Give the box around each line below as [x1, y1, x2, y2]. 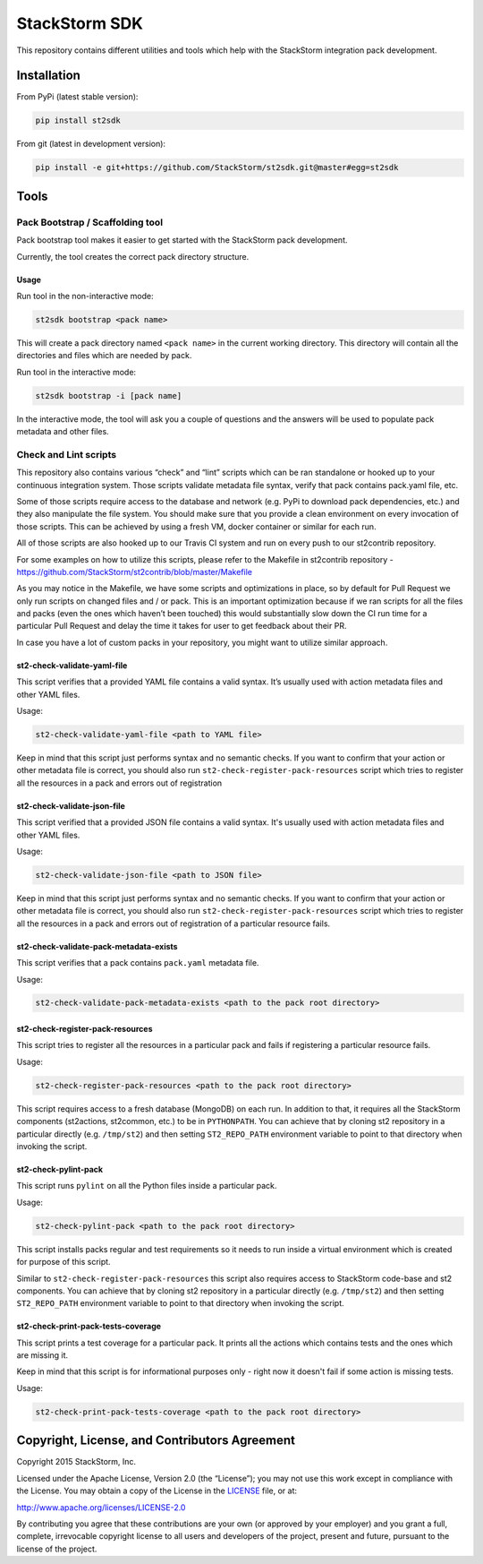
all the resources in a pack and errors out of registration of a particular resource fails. [16, 918, 331, 929]
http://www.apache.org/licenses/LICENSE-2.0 [16, 1501, 186, 1513]
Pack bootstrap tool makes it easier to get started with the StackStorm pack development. [16, 235, 348, 245]
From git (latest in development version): [16, 139, 165, 150]
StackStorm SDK [16, 13, 143, 33]
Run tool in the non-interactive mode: [16, 290, 154, 301]
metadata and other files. [16, 426, 109, 437]
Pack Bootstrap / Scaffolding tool [16, 216, 164, 228]
